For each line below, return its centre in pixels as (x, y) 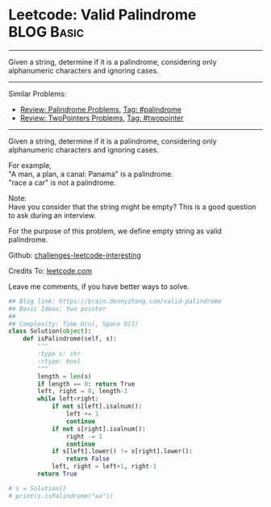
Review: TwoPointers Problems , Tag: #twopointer (102, 118)
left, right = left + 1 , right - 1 (104, 467)
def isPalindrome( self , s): (70, 339)
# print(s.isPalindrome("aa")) (61, 496)
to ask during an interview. (52, 215)
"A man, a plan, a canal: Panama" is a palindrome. (91, 174)
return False (88, 459)
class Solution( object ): (50, 331)
